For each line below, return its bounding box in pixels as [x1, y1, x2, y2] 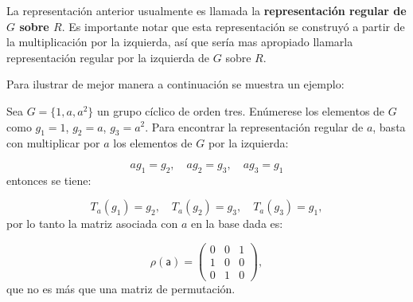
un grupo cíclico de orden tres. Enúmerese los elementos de [96, 102, 385, 119]
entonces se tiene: [6, 171, 92, 188]
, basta [372, 118, 406, 135]
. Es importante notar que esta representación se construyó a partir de [61, 18, 405, 34]
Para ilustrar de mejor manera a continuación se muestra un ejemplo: [6, 76, 345, 92]
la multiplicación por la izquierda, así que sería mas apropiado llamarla [6, 33, 353, 50]
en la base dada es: [190, 215, 283, 232]
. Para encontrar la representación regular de [145, 118, 364, 135]
